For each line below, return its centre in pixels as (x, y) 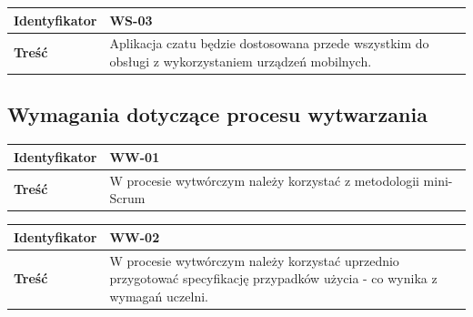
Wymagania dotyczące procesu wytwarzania (217, 114)
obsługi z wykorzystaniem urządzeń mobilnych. (241, 61)
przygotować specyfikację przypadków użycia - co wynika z (273, 278)
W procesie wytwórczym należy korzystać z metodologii (264, 180)
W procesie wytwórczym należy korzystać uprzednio (254, 260)
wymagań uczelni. (159, 296)
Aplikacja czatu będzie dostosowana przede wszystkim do (269, 43)
